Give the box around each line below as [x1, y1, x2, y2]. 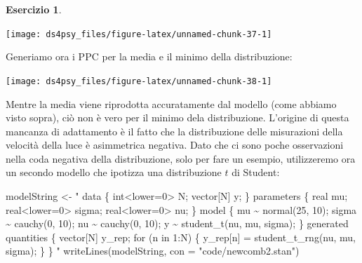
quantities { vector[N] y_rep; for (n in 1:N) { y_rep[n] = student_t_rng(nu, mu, [6, 229, 356, 244]
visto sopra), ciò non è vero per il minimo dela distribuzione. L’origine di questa [6, 110, 349, 125]
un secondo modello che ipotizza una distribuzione [6, 165, 222, 180]
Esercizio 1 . [6, 2, 62, 16]
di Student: [232, 165, 280, 180]
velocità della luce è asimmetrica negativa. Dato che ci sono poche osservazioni [6, 137, 344, 152]
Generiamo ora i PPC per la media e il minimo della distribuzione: [6, 49, 293, 64]
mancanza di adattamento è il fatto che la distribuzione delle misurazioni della [6, 123, 343, 138]
